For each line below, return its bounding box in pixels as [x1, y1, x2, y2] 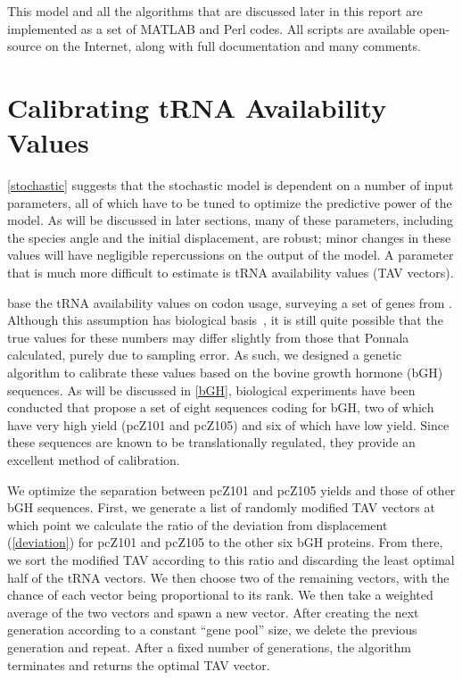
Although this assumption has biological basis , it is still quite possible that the [7, 311, 443, 329]
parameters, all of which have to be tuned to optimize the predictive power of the [7, 193, 452, 211]
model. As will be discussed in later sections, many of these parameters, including [7, 211, 454, 229]
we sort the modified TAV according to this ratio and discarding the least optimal [7, 550, 455, 568]
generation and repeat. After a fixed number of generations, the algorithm [7, 637, 412, 656]
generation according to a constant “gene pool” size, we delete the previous [7, 620, 417, 639]
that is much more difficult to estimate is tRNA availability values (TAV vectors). [7, 263, 454, 282]
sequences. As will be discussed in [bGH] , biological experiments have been [7, 380, 416, 399]
